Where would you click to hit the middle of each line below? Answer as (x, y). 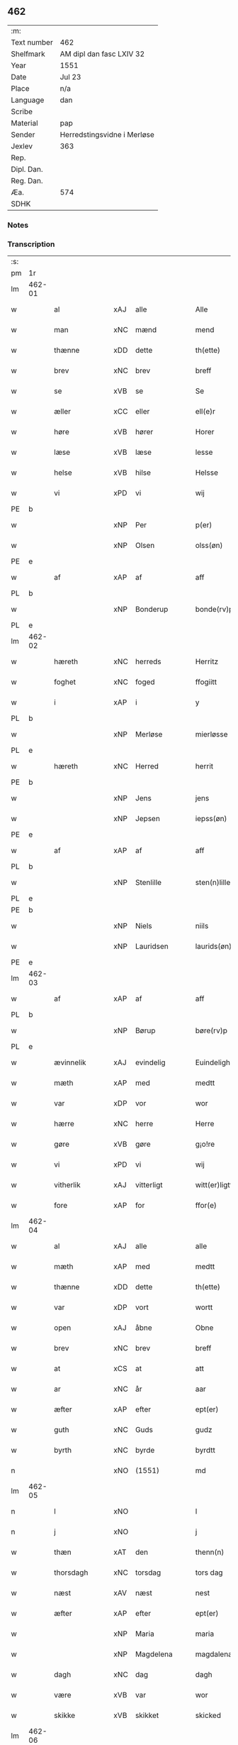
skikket (147, 1715)
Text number (32, 42)
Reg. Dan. (27, 180)
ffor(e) (206, 1206)
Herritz (207, 661)
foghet (65, 682)
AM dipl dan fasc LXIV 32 (102, 54)
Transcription (31, 244)
